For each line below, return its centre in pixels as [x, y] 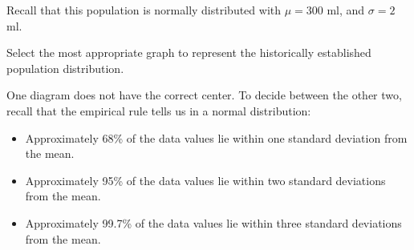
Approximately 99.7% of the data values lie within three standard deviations [213, 222]
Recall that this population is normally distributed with [144, 10]
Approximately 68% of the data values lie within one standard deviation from [216, 137]
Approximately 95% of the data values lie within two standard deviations [205, 180]
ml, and [346, 10]
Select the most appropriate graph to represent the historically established [189, 52]
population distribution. [65, 68]
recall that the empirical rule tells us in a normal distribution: [159, 110]
